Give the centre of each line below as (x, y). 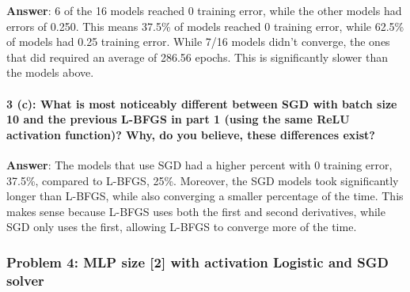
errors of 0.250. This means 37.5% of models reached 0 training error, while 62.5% (205, 26)
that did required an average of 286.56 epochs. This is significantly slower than (197, 57)
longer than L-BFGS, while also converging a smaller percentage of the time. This (205, 196)
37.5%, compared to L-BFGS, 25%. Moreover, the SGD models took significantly (203, 180)
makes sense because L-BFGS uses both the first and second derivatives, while (196, 211)
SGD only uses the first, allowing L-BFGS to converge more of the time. (182, 227)
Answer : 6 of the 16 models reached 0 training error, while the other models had (204, 10)
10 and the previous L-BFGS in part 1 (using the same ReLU (178, 119)
